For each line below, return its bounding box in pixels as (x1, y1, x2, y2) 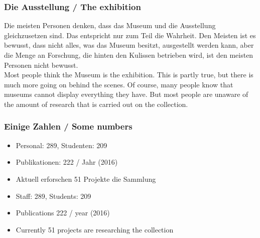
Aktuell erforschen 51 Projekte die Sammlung (16, 173, 156, 184)
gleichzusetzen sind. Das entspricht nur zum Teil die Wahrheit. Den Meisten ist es (4, 30, 256, 40)
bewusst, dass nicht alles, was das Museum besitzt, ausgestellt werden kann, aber (4, 40, 254, 50)
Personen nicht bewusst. (4, 59, 78, 70)
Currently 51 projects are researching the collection (16, 224, 174, 234)
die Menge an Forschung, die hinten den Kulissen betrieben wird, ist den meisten (4, 50, 253, 60)
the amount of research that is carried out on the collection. (4, 98, 188, 109)
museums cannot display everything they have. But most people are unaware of (4, 89, 248, 99)
